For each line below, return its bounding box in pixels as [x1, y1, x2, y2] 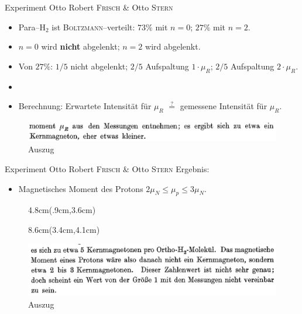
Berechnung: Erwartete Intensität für [18, 100, 152, 112]
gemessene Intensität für [180, 100, 267, 112]
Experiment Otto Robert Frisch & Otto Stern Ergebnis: [5, 162, 210, 175]
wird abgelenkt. [145, 40, 201, 53]
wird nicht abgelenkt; [41, 40, 120, 53]
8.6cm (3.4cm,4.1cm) [28, 223, 100, 235]
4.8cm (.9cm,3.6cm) [28, 204, 96, 216]
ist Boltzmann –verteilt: [52, 20, 135, 33]
